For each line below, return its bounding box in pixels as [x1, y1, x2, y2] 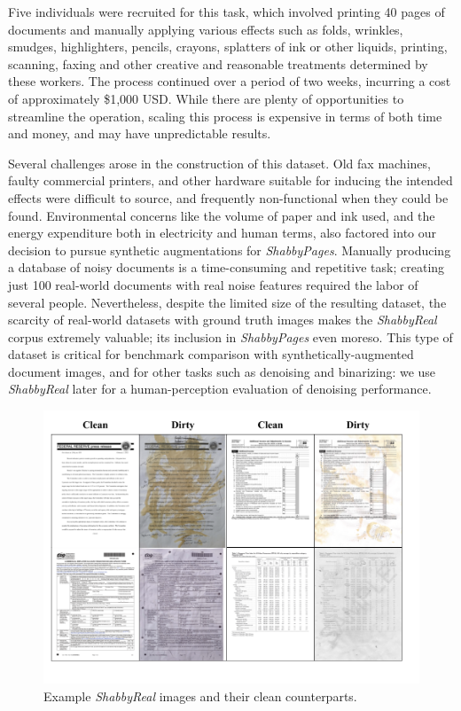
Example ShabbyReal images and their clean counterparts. [43, 686, 357, 705]
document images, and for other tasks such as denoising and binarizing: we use [8, 362, 436, 380]
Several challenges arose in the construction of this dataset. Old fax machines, [8, 153, 431, 172]
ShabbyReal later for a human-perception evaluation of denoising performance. [8, 379, 432, 398]
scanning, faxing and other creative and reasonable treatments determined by [8, 54, 428, 73]
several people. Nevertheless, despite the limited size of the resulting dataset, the [8, 293, 447, 311]
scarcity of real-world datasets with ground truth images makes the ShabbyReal [8, 310, 437, 329]
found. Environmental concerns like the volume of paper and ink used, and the [8, 206, 435, 224]
